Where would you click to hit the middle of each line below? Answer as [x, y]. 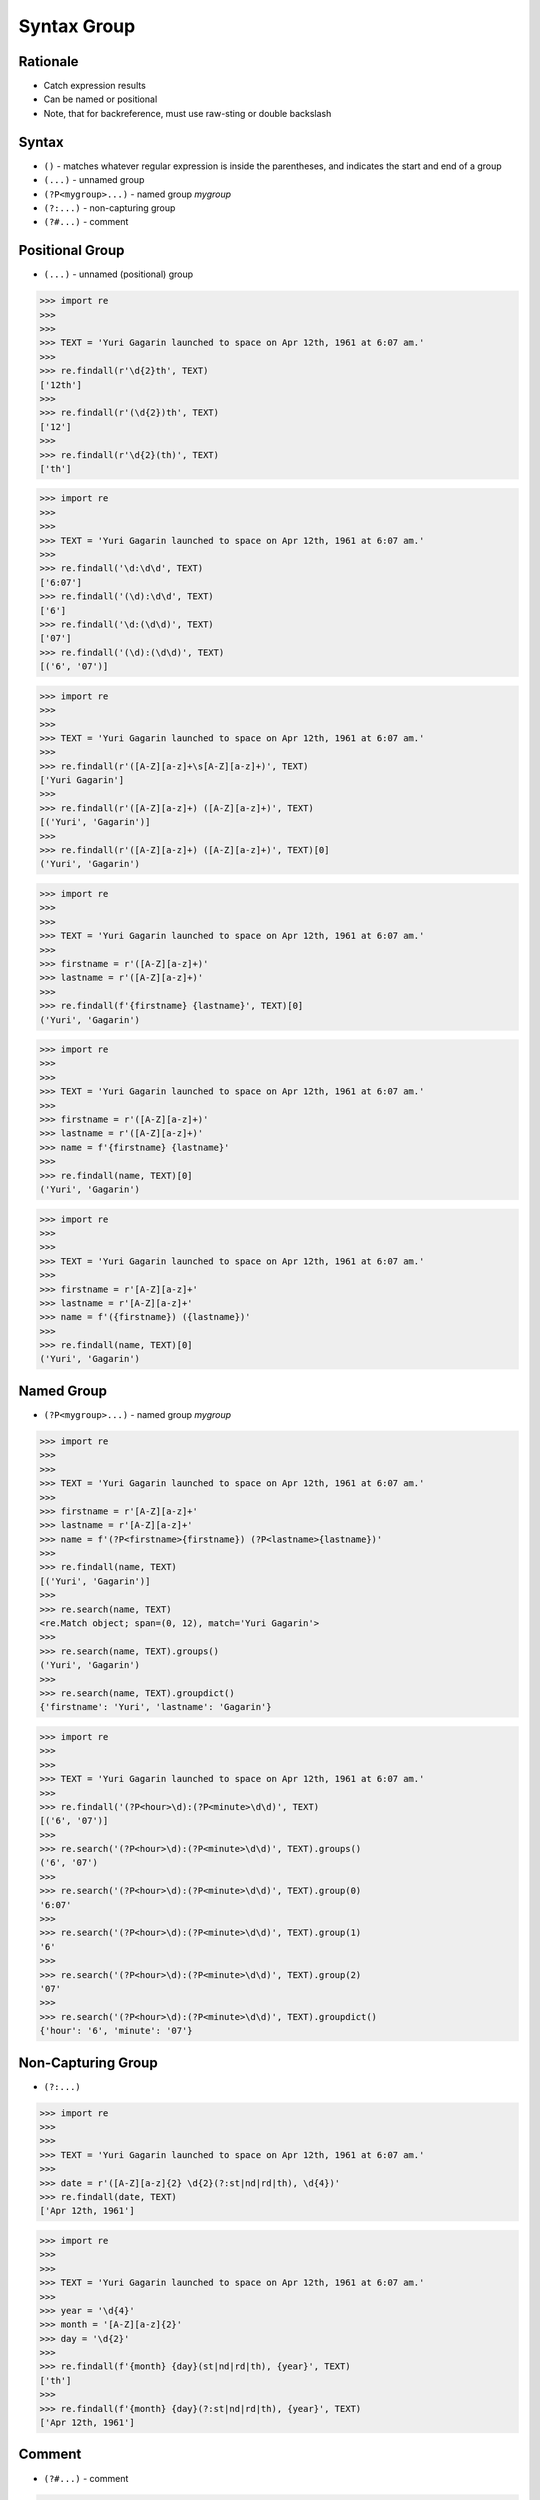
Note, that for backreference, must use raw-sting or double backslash [187, 113]
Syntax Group [77, 26]
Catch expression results [95, 86]
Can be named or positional [100, 99]
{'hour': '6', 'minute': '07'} [116, 2031]
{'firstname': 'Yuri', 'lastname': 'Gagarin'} [155, 1707]
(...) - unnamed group [94, 180]
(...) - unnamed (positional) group [118, 274]
